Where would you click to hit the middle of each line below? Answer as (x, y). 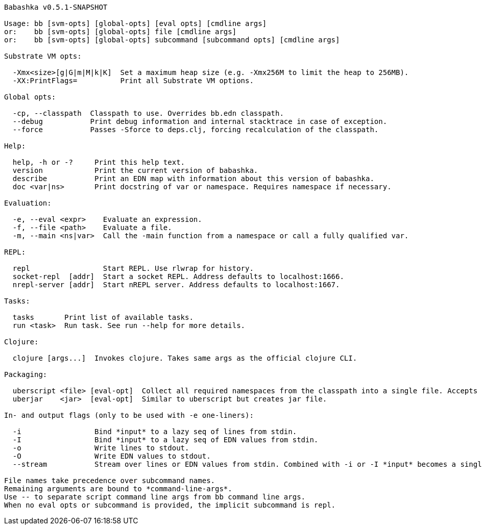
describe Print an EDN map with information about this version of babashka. (193, 179)
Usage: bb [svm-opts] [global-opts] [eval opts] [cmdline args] (136, 23)
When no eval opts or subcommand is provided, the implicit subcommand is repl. (170, 505)
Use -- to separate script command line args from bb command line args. (155, 497)
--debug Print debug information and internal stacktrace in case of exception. (200, 121)
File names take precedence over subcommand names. (110, 481)
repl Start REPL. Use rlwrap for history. (133, 268)
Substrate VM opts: (43, 56)
